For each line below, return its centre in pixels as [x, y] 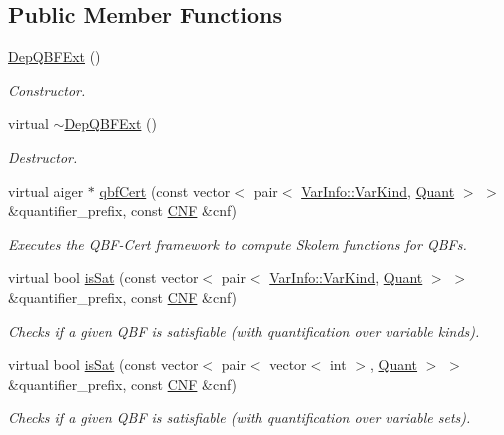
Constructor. [47, 89]
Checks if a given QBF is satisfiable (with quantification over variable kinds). [244, 330]
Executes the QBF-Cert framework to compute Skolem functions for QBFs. [237, 243]
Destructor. [43, 156]
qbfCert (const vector [165, 190]
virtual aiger [46, 190]
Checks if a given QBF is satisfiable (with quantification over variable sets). [239, 417]
